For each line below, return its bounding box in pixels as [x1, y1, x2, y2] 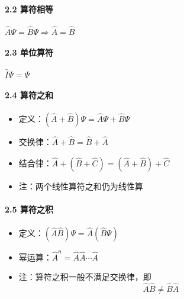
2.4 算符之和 [5, 88, 53, 101]
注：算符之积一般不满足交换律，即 [18, 271, 151, 283]
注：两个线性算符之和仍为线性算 [18, 179, 143, 192]
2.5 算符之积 [5, 202, 53, 215]
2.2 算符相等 [5, 2, 53, 15]
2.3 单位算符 [5, 46, 53, 58]
